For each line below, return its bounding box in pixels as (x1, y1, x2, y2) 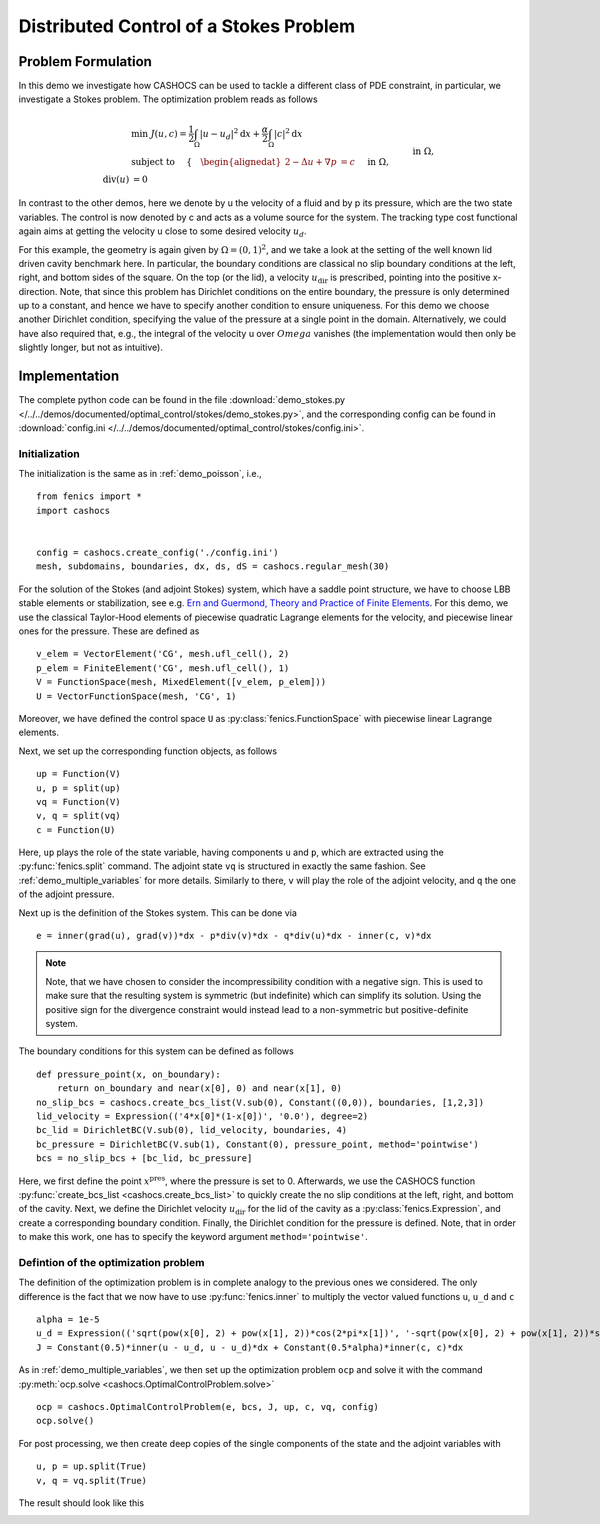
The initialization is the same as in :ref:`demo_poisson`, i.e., (18, 468, 262, 480)
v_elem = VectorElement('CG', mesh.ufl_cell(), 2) (36, 648, 290, 660)
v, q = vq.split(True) (36, 1475, 148, 1486)
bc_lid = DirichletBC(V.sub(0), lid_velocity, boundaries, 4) (36, 1125, 348, 1136)
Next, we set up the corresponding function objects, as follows (18, 745, 278, 757)
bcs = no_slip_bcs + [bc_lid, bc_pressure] (36, 1153, 253, 1164)
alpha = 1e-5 (36, 1313, 100, 1325)
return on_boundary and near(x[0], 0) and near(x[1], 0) (56, 1083, 342, 1094)
